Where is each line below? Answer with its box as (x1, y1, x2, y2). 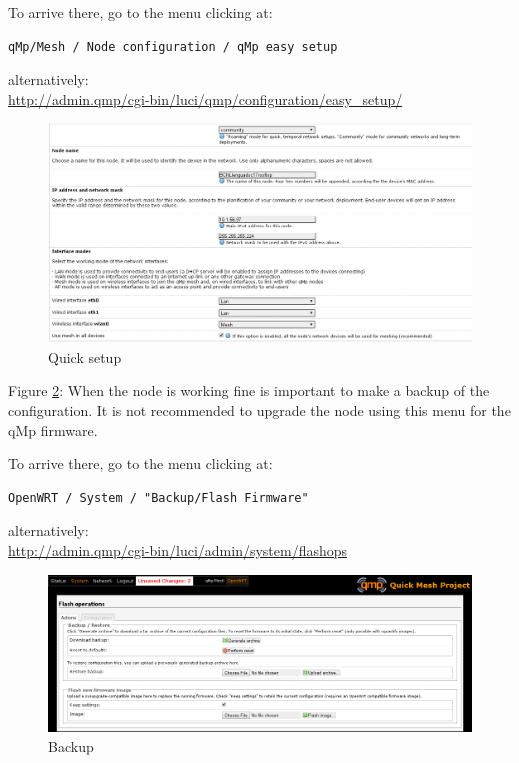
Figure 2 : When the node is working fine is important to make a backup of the (8, 380, 490, 401)
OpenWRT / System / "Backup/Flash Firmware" (8, 490, 309, 505)
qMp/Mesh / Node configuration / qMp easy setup (8, 39, 338, 54)
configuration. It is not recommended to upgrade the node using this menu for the (8, 400, 511, 421)
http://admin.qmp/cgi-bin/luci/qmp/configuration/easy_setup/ (8, 88, 403, 109)
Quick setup (48, 346, 122, 367)
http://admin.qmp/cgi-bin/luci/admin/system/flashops (8, 539, 348, 560)
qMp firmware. (8, 419, 98, 440)
